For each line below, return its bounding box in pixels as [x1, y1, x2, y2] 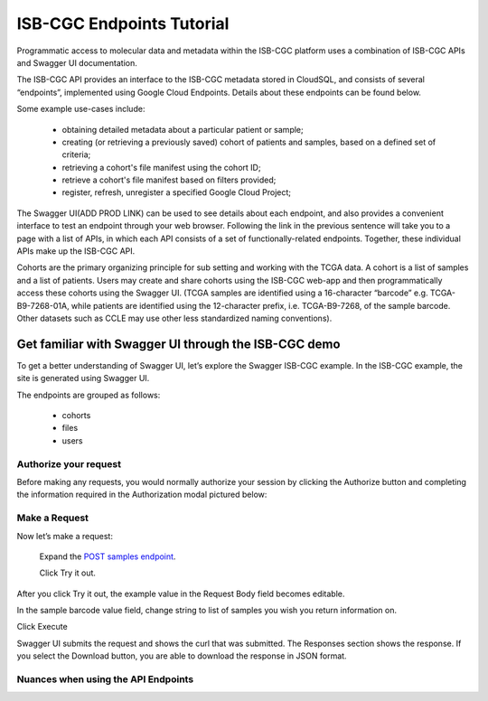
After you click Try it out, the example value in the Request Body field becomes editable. [16, 588, 345, 599]
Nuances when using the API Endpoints [16, 673, 194, 686]
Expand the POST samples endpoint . [39, 551, 176, 562]
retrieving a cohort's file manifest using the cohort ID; [61, 162, 261, 173]
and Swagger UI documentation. [16, 57, 137, 68]
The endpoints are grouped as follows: [16, 389, 161, 400]
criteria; [61, 149, 91, 160]
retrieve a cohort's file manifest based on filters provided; [61, 174, 277, 185]
